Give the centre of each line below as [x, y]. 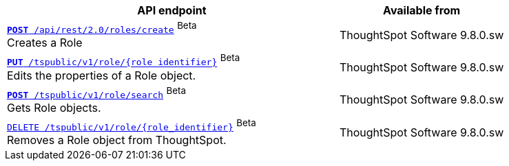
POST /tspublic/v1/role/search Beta [96, 92]
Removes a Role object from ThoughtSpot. [117, 140]
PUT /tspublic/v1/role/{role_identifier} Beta [124, 60]
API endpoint [172, 10]
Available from [422, 10]
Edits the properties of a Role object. [102, 75]
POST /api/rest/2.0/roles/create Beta [102, 28]
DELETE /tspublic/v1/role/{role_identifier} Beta [132, 125]
